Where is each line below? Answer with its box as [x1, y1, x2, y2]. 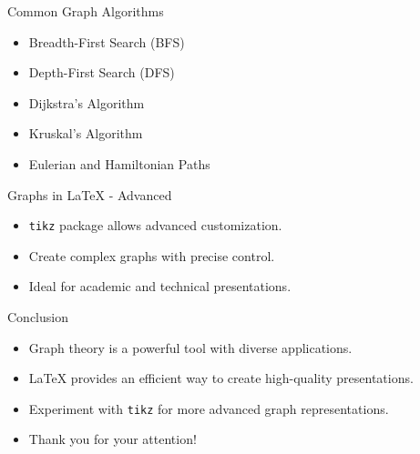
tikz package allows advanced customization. [28, 216, 282, 235]
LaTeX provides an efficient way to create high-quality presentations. [28, 368, 414, 388]
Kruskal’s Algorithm [28, 124, 143, 143]
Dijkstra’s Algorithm [28, 93, 145, 112]
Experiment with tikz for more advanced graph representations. [28, 399, 389, 418]
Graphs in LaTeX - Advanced [7, 185, 172, 204]
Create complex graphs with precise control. [28, 246, 275, 265]
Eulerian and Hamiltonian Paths [28, 154, 210, 173]
